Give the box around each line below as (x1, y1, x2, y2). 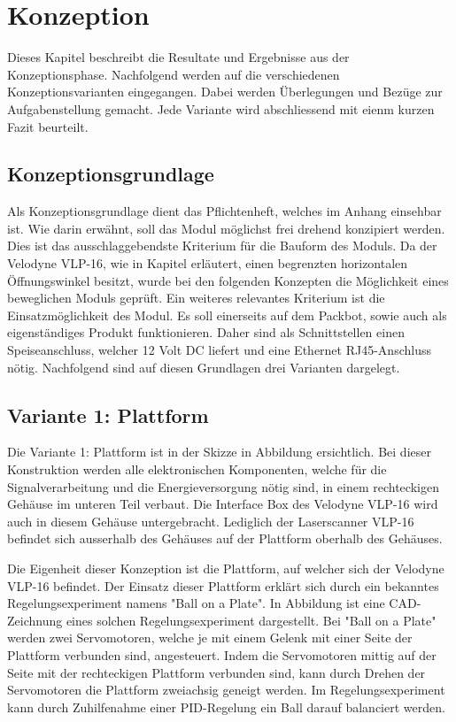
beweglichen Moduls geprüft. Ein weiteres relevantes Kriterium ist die (7, 288, 385, 307)
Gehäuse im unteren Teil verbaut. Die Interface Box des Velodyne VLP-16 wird (7, 495, 438, 513)
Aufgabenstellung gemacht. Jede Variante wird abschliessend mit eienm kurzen (7, 99, 435, 118)
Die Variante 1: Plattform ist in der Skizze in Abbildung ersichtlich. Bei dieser (7, 442, 431, 461)
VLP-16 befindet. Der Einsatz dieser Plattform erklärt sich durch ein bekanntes (7, 576, 439, 595)
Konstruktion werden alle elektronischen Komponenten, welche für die (7, 460, 387, 479)
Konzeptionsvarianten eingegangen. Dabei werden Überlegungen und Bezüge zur (7, 82, 443, 101)
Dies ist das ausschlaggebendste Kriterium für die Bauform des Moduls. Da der (7, 236, 437, 255)
